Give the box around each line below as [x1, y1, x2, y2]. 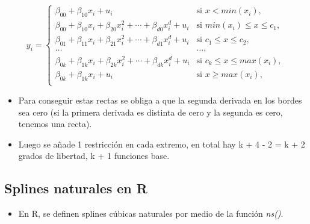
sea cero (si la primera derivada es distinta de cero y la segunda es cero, [18, 105, 283, 118]
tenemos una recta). [18, 117, 92, 130]
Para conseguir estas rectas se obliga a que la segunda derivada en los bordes [18, 93, 302, 106]
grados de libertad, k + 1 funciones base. [18, 149, 170, 162]
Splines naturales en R [4, 179, 147, 198]
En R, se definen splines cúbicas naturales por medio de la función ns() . [18, 207, 284, 220]
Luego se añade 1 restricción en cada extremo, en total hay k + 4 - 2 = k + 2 [18, 137, 305, 150]
